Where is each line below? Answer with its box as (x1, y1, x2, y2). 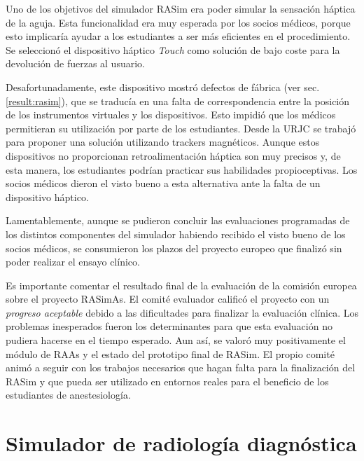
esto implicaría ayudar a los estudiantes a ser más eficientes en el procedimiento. (6, 29, 351, 43)
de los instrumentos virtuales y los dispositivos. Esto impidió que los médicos (6, 107, 336, 122)
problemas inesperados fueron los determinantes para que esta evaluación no (6, 319, 332, 333)
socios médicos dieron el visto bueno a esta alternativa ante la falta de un (6, 176, 321, 191)
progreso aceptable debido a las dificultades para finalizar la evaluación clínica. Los (6, 305, 358, 319)
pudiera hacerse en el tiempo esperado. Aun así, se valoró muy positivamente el (6, 333, 346, 348)
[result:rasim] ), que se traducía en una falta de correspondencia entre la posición (6, 93, 350, 108)
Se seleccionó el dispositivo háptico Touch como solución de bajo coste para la (6, 42, 340, 57)
